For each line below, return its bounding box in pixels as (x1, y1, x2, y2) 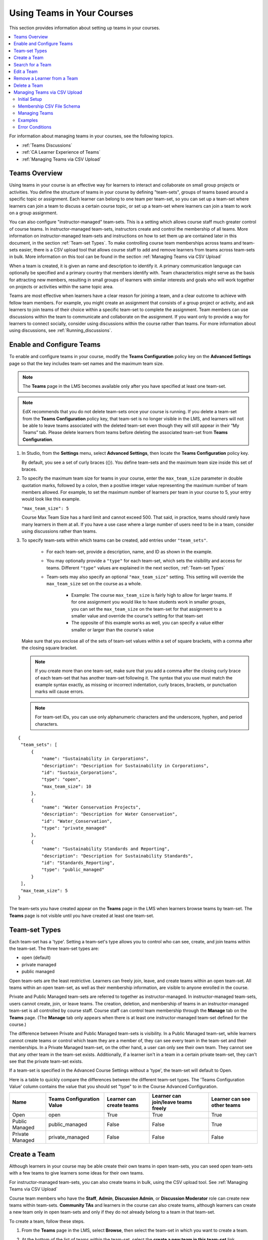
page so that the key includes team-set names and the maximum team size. (9, 360, 164, 367)
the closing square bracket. (21, 645, 78, 651)
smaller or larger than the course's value (71, 626, 154, 632)
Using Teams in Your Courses (9, 7, 134, 18)
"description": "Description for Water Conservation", (41, 811, 178, 817)
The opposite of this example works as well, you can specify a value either (71, 620, 224, 626)
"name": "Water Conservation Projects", (41, 804, 141, 810)
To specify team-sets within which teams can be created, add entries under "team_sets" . (21, 537, 208, 543)
